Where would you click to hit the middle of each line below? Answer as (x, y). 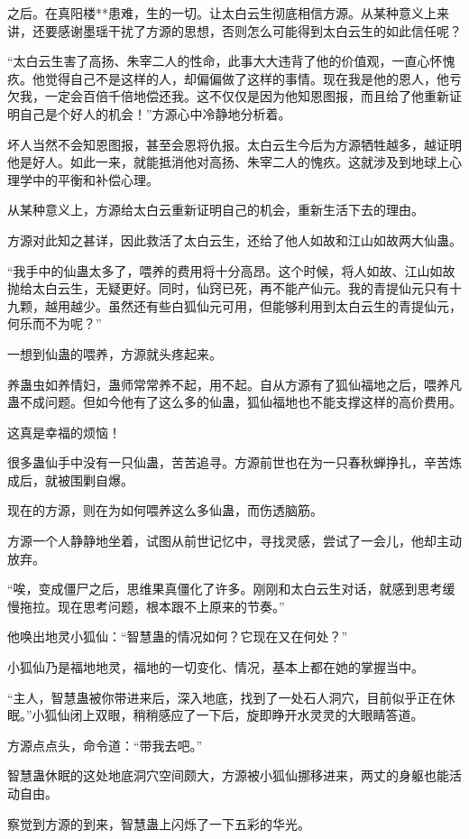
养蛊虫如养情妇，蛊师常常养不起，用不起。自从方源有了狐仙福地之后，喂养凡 (234, 384)
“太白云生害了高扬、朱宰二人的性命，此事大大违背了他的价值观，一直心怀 (225, 61)
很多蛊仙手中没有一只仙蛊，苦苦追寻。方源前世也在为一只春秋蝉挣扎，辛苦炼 (234, 462)
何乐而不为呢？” (55, 323)
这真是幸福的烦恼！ (64, 432)
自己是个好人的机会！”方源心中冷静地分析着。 (155, 113)
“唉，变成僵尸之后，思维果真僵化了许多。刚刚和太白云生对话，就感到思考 (225, 589)
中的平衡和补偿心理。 (95, 179)
